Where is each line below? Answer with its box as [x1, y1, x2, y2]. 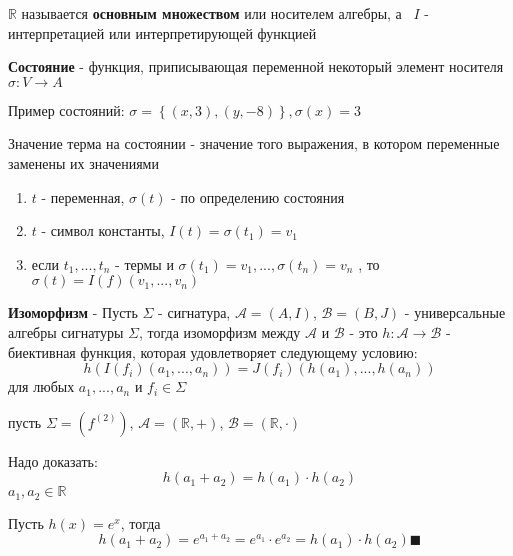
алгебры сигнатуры [8, 321, 124, 342]
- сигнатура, [158, 302, 231, 323]
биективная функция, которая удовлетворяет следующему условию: [8, 341, 418, 362]
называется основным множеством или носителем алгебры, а [21, 3, 402, 23]
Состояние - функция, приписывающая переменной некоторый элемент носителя [8, 56, 504, 77]
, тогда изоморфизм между [139, 321, 301, 342]
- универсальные [404, 302, 506, 323]
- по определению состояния [171, 186, 345, 207]
